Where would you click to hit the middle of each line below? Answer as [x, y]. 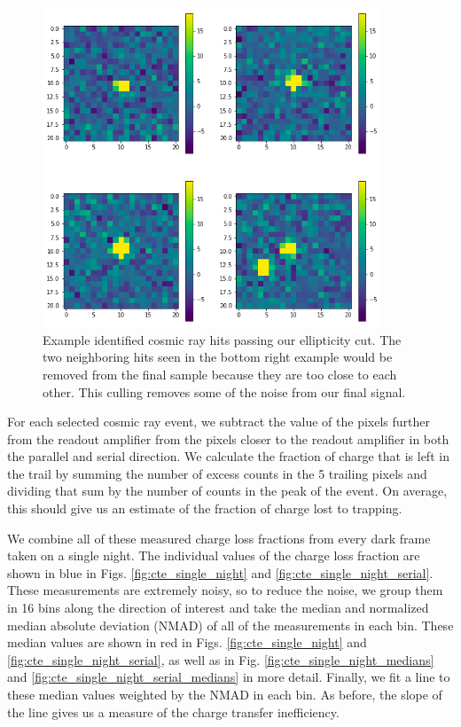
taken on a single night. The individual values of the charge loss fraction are [214, 555]
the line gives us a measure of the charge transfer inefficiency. [173, 711]
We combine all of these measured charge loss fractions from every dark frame [219, 538]
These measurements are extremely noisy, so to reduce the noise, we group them [225, 590]
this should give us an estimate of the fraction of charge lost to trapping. [205, 508]
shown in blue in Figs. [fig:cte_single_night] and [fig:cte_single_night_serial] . [220, 572]
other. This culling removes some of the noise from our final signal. [224, 391]
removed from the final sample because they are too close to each [220, 374]
